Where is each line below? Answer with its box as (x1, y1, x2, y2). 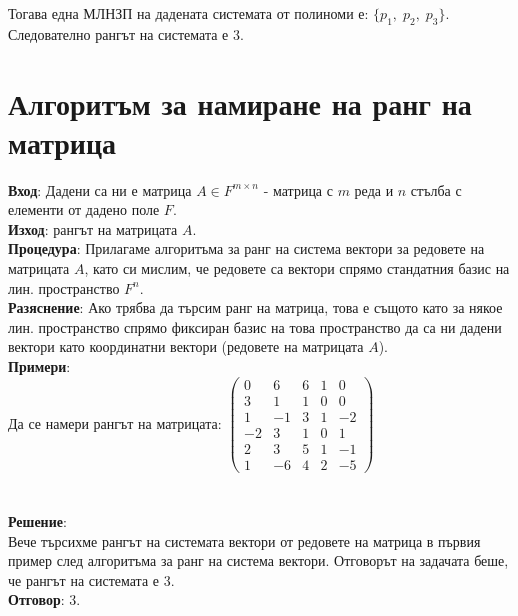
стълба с (410, 179, 462, 200)
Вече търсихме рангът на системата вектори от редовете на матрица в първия (8, 530, 481, 551)
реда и (354, 179, 394, 200)
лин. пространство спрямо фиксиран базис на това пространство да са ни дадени (8, 316, 502, 337)
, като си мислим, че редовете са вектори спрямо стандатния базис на (84, 258, 510, 279)
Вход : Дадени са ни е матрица (8, 179, 192, 200)
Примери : (8, 356, 71, 377)
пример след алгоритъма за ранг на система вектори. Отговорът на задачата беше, (8, 550, 509, 571)
